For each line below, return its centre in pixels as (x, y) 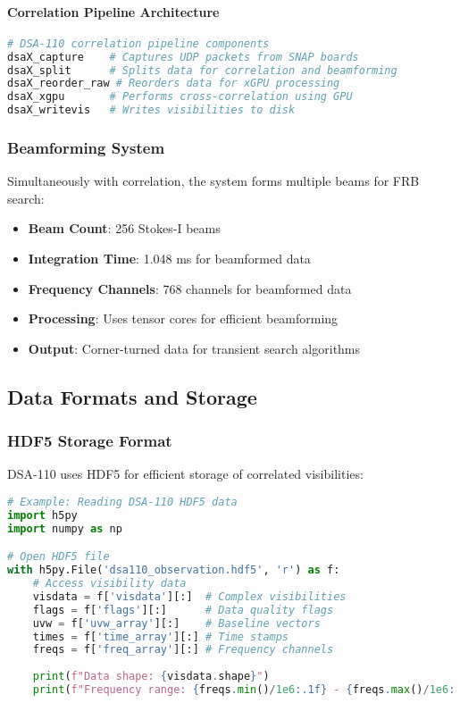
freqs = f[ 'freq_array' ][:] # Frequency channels (183, 650)
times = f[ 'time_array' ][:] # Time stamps (161, 636)
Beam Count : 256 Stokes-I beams (124, 228)
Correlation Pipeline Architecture (113, 11)
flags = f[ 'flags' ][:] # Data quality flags (183, 610)
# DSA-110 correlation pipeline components (138, 43)
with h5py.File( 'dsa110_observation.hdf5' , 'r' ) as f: (174, 570)
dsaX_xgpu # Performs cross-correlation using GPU (180, 97)
